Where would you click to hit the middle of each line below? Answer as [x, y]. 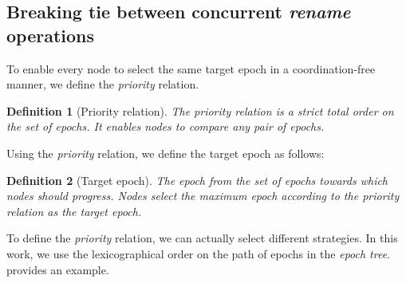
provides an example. [58, 269]
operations [51, 35]
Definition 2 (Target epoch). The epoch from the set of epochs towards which [197, 180]
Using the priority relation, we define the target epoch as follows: [166, 153]
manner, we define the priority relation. [103, 84]
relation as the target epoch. [74, 211]
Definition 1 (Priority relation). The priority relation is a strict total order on [200, 110]
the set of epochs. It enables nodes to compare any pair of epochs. [166, 126]
